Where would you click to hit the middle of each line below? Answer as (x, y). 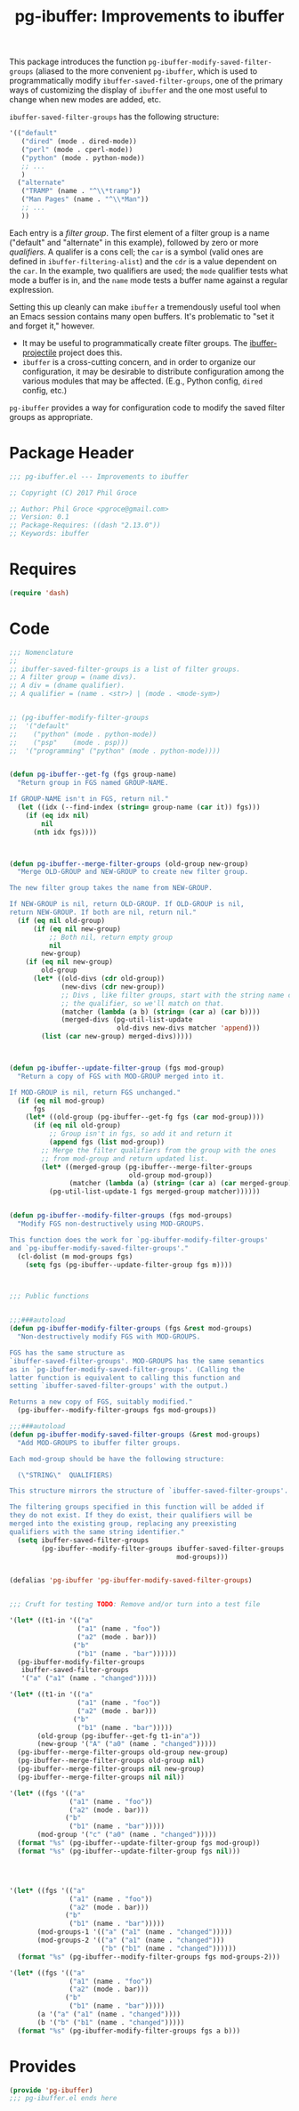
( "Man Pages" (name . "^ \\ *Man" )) (85, 199)
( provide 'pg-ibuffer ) (51, 2090)
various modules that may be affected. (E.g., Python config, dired (142, 381)
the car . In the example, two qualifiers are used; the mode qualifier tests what (149, 271)
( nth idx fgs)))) (65, 832)
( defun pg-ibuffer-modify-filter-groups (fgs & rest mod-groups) (131, 1329)
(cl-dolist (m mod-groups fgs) (75, 1257)
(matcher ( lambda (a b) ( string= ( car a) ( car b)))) (161, 1012)
